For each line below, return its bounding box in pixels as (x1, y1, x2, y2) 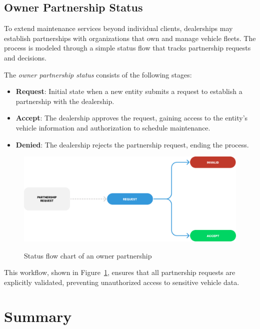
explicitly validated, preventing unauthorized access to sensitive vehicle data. (4, 276, 239, 287)
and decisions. (4, 52, 46, 62)
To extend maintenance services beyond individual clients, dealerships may (4, 23, 233, 33)
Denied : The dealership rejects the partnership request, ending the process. (15, 139, 249, 149)
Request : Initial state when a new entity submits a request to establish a (15, 86, 242, 96)
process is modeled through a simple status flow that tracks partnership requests (4, 42, 251, 53)
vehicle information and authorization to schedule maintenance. (15, 122, 210, 132)
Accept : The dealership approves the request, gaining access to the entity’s (15, 112, 248, 123)
